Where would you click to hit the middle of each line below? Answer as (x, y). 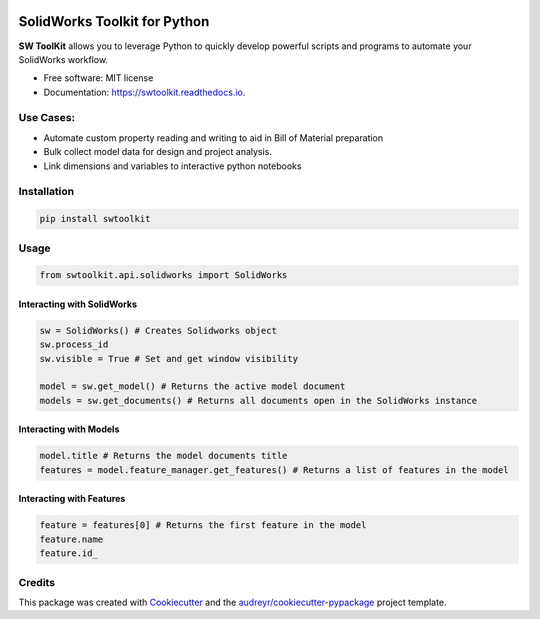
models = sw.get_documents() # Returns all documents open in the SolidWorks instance (258, 400)
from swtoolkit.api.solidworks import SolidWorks (163, 275)
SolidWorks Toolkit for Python (114, 21)
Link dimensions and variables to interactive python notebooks (172, 166)
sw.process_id (74, 344)
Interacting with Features (72, 499)
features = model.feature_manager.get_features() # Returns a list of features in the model (274, 469)
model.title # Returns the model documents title (163, 456)
